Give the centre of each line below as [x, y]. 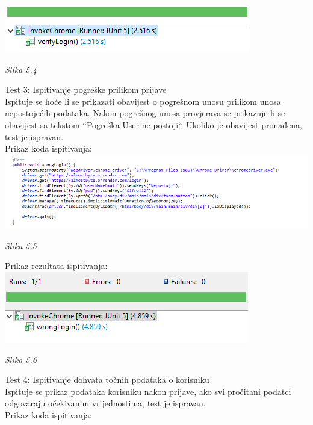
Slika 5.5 [21, 245]
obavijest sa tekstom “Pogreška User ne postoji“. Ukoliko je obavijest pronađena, [153, 124]
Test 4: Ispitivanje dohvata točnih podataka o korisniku [107, 380]
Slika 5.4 [21, 69]
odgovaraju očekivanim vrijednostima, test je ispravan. [105, 403]
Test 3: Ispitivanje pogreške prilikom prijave [86, 89]
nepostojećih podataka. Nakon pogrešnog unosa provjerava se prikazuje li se [145, 113]
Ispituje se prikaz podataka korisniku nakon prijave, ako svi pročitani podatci [148, 391]
